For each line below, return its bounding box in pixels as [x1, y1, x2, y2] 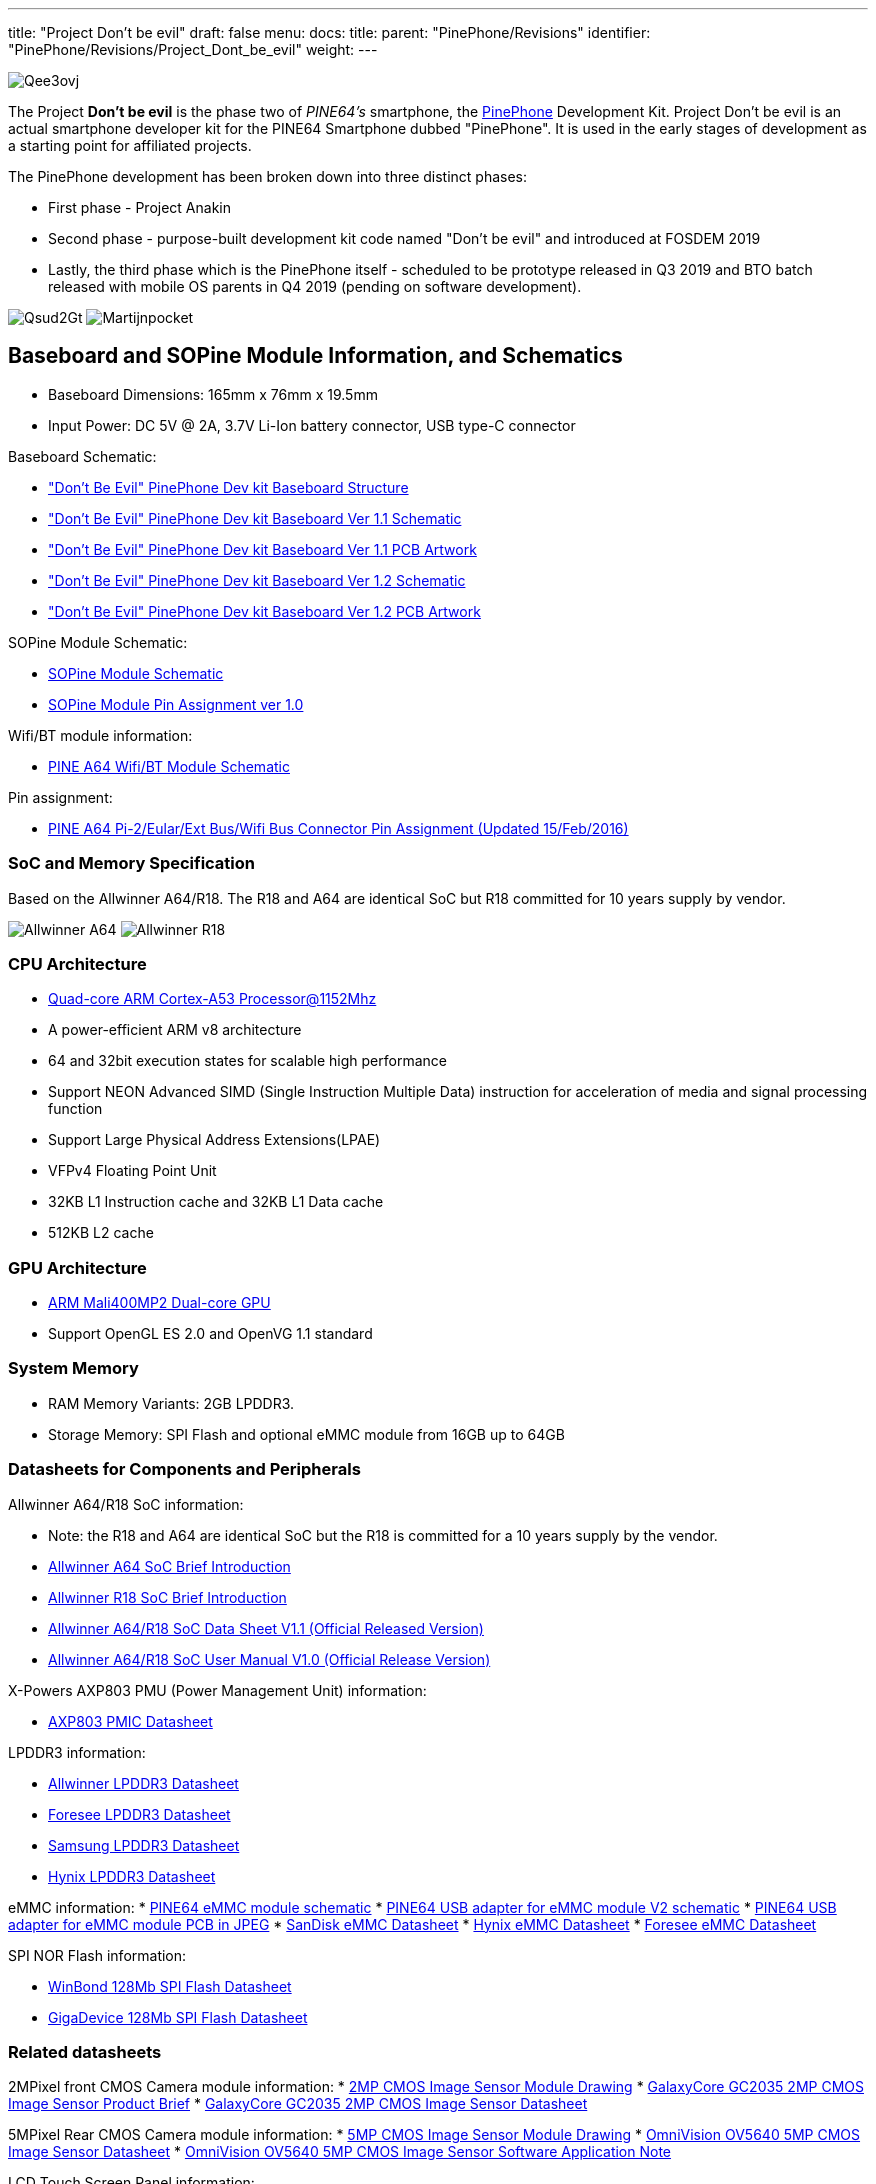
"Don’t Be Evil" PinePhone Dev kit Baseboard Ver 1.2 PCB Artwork [48, 602, 481, 620]
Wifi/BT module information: [8, 726, 193, 744]
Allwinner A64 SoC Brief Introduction [48, 1557, 291, 1575]
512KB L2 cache [48, 1224, 154, 1242]
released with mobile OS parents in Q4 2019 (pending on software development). [48, 278, 582, 295]
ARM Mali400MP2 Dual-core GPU [48, 1294, 271, 1312]
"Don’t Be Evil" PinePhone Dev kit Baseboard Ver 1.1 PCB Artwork [48, 540, 477, 558]
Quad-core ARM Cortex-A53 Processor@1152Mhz [48, 990, 377, 1008]
